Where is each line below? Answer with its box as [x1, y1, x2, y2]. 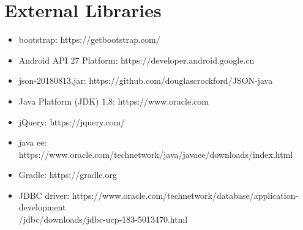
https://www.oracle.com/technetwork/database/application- [72, 188, 299, 201]
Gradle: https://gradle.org [18, 168, 117, 181]
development [18, 201, 66, 213]
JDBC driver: [18, 188, 70, 201]
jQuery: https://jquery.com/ [18, 115, 125, 128]
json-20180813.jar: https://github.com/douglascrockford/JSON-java [18, 74, 273, 87]
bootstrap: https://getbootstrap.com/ [18, 33, 160, 46]
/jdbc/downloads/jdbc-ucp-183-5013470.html [18, 213, 188, 226]
